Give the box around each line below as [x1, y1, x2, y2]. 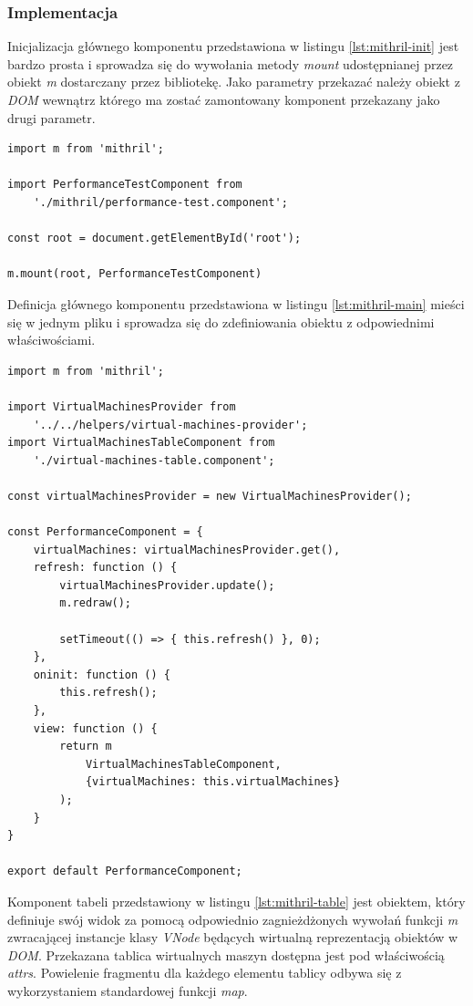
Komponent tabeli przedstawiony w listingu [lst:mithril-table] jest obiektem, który [7, 891, 466, 910]
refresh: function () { [33, 561, 178, 575]
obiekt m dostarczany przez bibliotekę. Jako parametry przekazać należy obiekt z [7, 72, 460, 91]
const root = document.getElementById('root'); [7, 232, 302, 245]
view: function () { [33, 721, 158, 735]
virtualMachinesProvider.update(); [59, 578, 275, 592]
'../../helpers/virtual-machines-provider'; [33, 418, 308, 431]
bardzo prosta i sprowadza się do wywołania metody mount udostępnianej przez [7, 54, 454, 73]
